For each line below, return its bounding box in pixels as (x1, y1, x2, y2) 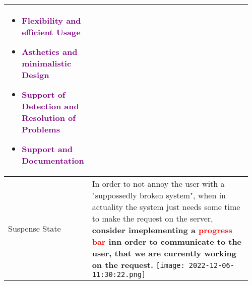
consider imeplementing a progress (92, 224, 232, 236)
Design (22, 69, 49, 81)
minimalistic (22, 57, 72, 69)
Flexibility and (22, 15, 81, 26)
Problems (22, 123, 60, 135)
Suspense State (8, 222, 61, 234)
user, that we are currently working (92, 247, 237, 259)
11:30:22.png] (92, 270, 146, 278)
